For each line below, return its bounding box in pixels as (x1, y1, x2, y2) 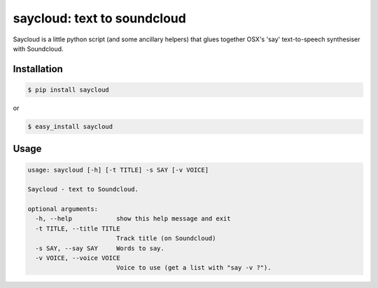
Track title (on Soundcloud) (115, 235, 216, 242)
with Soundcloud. (13, 44, 64, 53)
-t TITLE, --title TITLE (35, 224, 120, 233)
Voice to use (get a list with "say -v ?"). (115, 263, 272, 272)
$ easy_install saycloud (27, 123, 113, 130)
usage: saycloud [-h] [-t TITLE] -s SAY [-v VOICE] (27, 165, 209, 174)
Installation (13, 63, 63, 75)
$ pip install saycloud (27, 85, 110, 94)
